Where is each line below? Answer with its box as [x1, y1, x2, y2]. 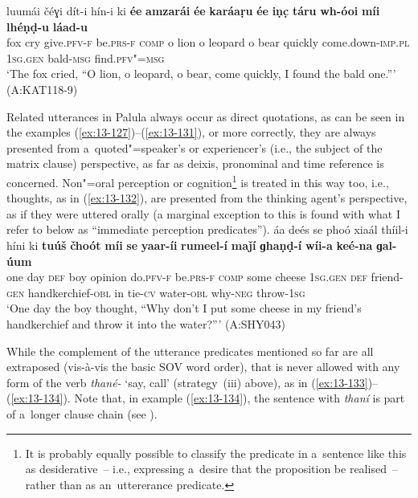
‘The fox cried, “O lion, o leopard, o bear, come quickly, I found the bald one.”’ [6, 65, 396, 82]
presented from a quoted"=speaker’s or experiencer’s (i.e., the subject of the [6, 139, 383, 156]
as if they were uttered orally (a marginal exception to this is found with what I [6, 205, 400, 222]
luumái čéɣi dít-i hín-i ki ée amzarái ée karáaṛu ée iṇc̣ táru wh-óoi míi [6, 2, 380, 18]
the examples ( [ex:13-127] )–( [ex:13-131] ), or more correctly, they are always [6, 124, 376, 141]
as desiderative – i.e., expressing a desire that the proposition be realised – [25, 460, 398, 477]
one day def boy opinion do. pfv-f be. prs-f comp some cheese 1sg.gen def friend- [6, 268, 404, 285]
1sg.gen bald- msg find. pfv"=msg [6, 49, 165, 66]
